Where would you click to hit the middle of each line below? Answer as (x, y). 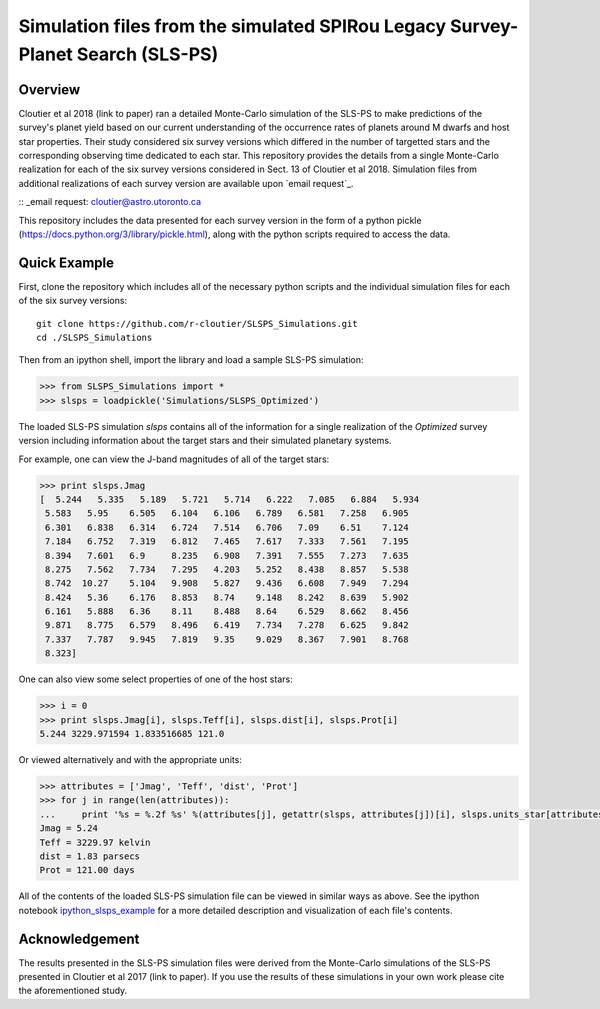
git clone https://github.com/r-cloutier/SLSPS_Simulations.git (197, 323)
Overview (49, 89)
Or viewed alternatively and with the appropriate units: (130, 759)
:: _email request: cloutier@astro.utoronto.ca (110, 202)
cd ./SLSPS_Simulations (94, 338)
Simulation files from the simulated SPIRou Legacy (232, 26)
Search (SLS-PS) (147, 54)
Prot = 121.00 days (87, 870)
